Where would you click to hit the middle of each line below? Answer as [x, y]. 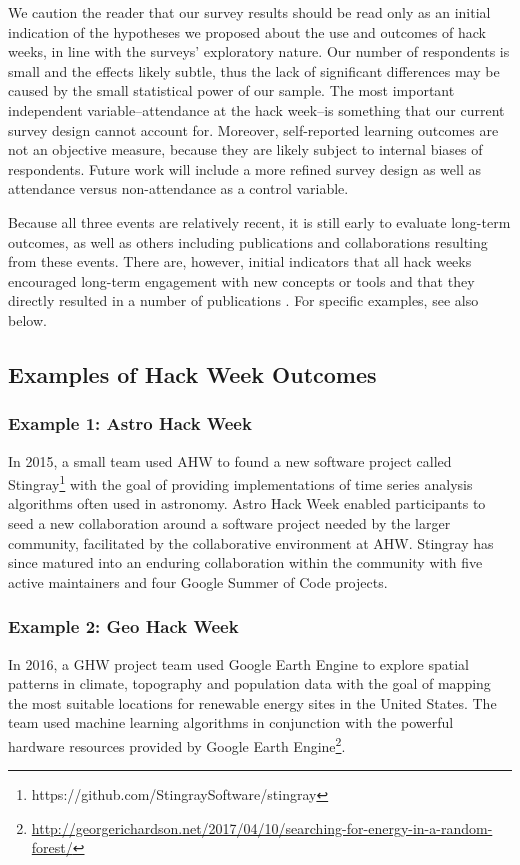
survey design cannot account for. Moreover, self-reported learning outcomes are [253, 129]
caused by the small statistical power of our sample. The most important [231, 90]
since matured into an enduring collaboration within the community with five [245, 562]
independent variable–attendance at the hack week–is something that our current [256, 109]
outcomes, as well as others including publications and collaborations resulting [248, 241]
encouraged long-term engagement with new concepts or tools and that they [241, 280]
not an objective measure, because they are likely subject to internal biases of [245, 149]
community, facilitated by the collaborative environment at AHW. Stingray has [251, 542]
